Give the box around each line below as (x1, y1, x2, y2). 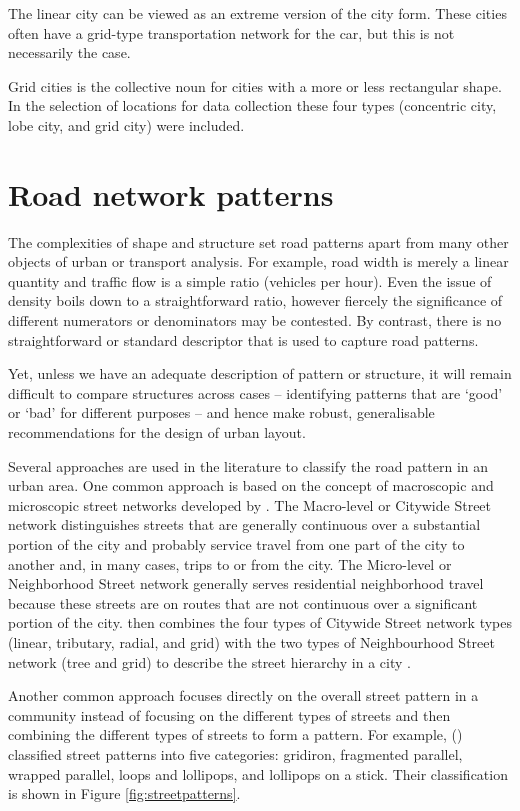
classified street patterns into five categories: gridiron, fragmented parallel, (8, 743, 463, 764)
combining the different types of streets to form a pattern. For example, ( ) (8, 724, 463, 745)
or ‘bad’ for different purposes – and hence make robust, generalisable (8, 402, 435, 423)
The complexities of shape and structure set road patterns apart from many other (8, 231, 509, 252)
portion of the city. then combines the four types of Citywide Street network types (8, 612, 513, 633)
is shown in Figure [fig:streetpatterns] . (8, 783, 241, 804)
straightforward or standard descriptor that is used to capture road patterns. (8, 329, 479, 350)
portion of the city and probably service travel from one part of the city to (8, 534, 465, 554)
